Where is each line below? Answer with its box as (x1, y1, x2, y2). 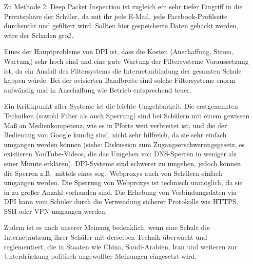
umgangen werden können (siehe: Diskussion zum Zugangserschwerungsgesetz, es (4, 139, 245, 149)
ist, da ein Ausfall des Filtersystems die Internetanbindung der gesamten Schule (4, 65, 242, 75)
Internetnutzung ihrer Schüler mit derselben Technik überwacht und (4, 232, 207, 242)
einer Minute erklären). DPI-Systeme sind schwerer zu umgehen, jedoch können (4, 158, 241, 168)
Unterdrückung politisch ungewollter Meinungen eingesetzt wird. (4, 251, 197, 261)
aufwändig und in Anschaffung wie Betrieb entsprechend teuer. (4, 84, 192, 94)
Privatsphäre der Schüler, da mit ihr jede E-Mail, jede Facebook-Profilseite (4, 11, 228, 21)
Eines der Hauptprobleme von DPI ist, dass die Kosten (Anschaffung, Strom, (4, 46, 234, 57)
